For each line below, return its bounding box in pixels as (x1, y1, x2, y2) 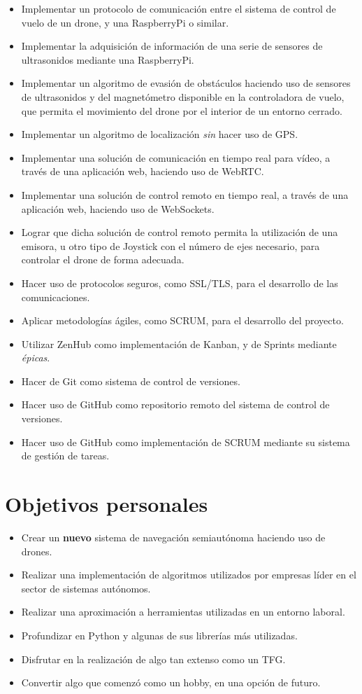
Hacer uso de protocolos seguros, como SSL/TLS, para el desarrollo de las (21, 275, 338, 290)
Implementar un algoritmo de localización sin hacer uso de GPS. (21, 127, 298, 141)
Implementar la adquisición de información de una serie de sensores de (21, 39, 323, 53)
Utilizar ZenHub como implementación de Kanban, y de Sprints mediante (21, 336, 337, 351)
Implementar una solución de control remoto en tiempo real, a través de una (21, 187, 349, 202)
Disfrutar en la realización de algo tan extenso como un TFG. (21, 651, 286, 666)
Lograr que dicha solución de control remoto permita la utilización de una (21, 225, 338, 240)
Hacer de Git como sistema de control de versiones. (21, 373, 240, 388)
